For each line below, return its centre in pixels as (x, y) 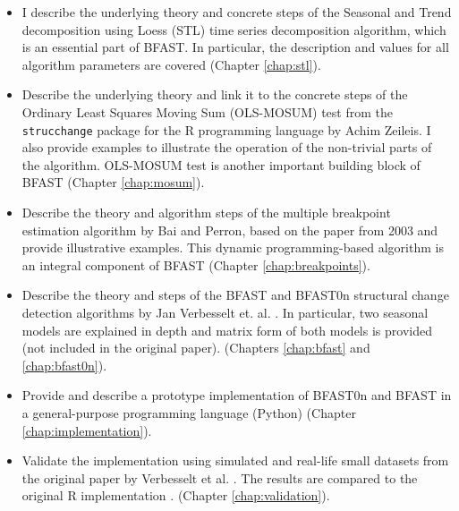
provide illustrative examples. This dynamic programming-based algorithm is (233, 247)
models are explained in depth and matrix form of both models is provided (227, 330)
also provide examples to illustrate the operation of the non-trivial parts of (227, 147)
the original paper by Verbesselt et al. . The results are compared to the (220, 477)
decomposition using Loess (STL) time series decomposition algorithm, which (234, 29)
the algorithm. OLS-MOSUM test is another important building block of (221, 164)
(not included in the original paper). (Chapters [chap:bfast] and (196, 348)
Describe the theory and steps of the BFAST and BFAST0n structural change (235, 295)
